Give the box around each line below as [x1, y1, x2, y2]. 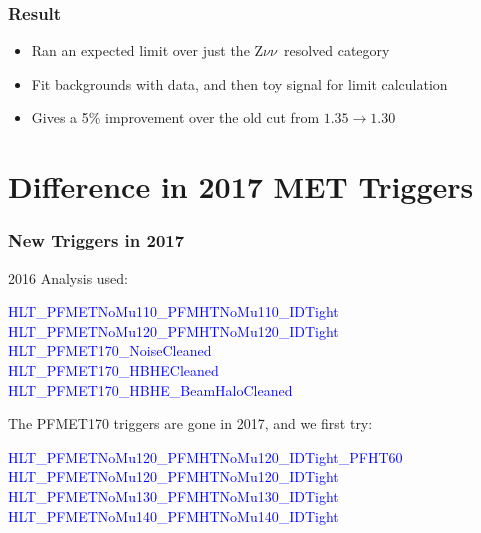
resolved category [283, 40, 390, 61]
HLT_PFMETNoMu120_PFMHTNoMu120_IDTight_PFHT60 [8, 446, 403, 467]
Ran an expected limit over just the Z [31, 40, 264, 61]
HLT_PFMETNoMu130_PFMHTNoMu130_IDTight [8, 485, 339, 506]
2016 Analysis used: [8, 267, 129, 288]
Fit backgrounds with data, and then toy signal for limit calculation [31, 73, 448, 94]
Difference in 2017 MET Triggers [8, 166, 474, 207]
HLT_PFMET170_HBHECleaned [8, 359, 219, 380]
